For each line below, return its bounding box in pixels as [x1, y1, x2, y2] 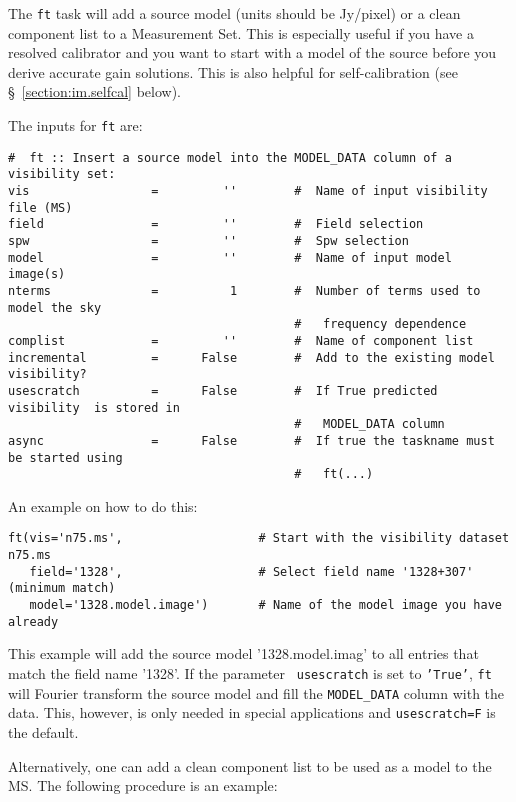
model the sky [8, 300, 102, 315]
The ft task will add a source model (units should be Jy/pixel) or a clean [8, 3, 461, 23]
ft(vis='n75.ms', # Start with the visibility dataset [8, 531, 510, 546]
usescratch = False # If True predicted [8, 383, 438, 398]
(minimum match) [8, 581, 116, 596]
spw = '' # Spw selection [8, 233, 409, 248]
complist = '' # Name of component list [8, 333, 474, 348]
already [8, 614, 59, 629]
